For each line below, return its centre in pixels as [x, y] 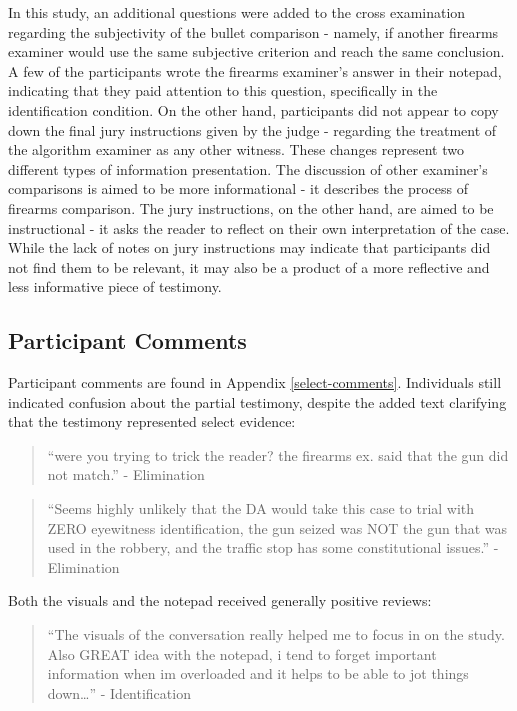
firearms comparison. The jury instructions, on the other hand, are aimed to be [251, 207]
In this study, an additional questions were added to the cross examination [237, 12]
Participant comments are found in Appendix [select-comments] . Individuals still [255, 382]
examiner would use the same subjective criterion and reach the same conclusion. [256, 51]
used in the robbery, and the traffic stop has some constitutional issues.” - [273, 547]
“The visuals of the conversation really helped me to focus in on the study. [276, 634]
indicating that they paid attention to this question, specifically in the [223, 90]
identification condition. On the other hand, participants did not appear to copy [253, 109]
